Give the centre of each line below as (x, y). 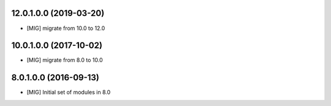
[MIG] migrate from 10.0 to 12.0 (66, 28)
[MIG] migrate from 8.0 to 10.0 (65, 60)
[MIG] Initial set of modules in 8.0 (69, 93)
